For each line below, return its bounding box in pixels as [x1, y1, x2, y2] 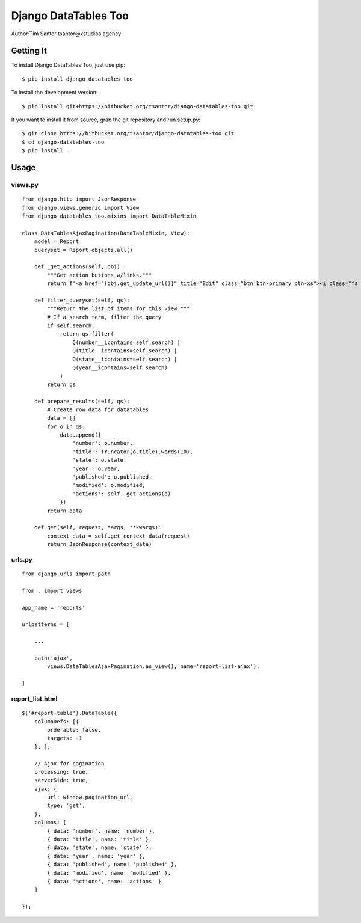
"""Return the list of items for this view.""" [47, 305, 190, 312]
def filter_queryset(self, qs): [34, 296, 130, 304]
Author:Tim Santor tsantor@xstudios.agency [11, 30, 122, 37]
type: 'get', [47, 802, 85, 809]
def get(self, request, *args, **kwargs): [34, 524, 162, 531]
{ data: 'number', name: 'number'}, [47, 827, 156, 834]
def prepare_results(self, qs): [34, 397, 130, 405]
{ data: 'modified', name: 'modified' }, [47, 869, 171, 876]
